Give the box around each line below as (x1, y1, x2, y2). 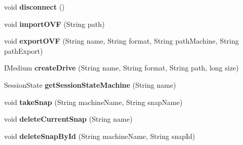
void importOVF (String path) (4, 18, 105, 29)
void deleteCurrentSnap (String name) (4, 114, 133, 124)
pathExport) (4, 45, 43, 56)
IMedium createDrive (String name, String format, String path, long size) (4, 62, 239, 73)
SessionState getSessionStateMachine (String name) (4, 79, 176, 90)
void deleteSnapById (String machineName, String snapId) (4, 130, 195, 141)
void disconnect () (4, 2, 65, 12)
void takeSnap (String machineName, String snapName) (4, 96, 183, 107)
